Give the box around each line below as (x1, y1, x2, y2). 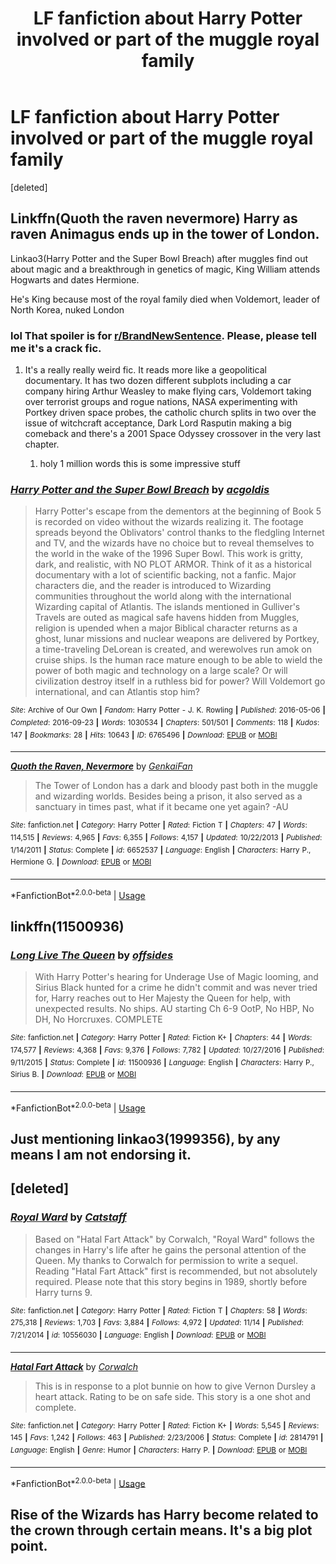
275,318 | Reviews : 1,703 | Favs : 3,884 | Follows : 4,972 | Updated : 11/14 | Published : (10, 1318, 304, 1328)
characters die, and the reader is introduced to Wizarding (34, 580, 272, 592)
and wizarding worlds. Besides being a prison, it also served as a (34, 790, 303, 802)
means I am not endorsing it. (10, 1146, 192, 1163)
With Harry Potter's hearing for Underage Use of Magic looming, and (34, 971, 319, 983)
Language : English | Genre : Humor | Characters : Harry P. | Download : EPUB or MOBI (10, 1445, 308, 1455)
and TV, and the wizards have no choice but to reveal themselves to (34, 537, 315, 549)
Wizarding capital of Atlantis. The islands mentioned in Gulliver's (34, 601, 301, 613)
